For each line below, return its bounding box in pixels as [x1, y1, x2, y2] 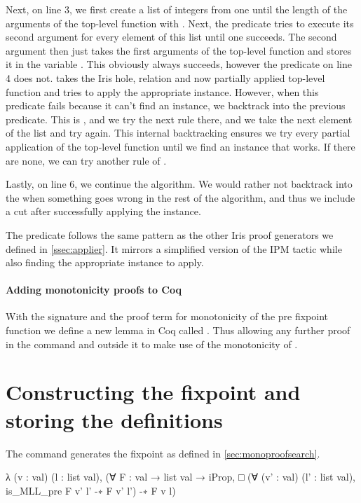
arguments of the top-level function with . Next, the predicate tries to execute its [6, 15, 354, 30]
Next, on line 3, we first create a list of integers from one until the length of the [6, 2, 348, 16]
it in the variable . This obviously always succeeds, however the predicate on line [6, 57, 352, 71]
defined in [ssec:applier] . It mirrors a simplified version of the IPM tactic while [6, 241, 342, 256]
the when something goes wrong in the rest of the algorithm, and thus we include [6, 190, 355, 205]
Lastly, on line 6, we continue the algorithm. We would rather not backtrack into [6, 177, 353, 191]
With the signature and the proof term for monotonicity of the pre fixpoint [6, 309, 328, 324]
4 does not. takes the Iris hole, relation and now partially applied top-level [6, 70, 325, 85]
